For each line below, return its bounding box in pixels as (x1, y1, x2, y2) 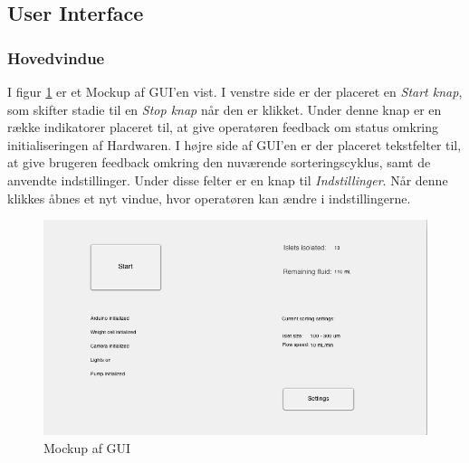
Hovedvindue (7, 46, 105, 69)
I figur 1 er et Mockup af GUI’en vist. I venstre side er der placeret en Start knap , (7, 82, 463, 100)
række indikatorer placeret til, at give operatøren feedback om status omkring (7, 118, 439, 137)
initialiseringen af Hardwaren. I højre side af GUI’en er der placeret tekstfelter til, (7, 135, 462, 154)
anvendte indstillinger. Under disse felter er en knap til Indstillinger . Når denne (7, 170, 448, 189)
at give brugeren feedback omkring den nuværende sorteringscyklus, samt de (7, 153, 431, 172)
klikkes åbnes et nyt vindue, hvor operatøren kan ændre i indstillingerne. (7, 188, 411, 207)
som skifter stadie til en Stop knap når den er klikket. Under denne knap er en (7, 99, 442, 118)
